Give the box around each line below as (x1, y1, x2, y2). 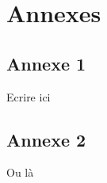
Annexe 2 (6, 127, 86, 151)
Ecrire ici (6, 88, 51, 105)
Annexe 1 (6, 51, 86, 75)
